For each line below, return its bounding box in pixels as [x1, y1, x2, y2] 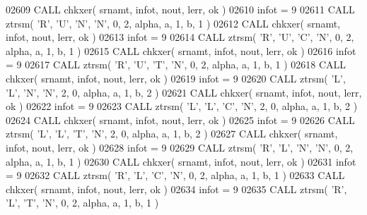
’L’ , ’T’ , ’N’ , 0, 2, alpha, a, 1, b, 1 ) [6, 195, 159, 210]
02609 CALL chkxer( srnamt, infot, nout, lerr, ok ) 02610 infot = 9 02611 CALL [6, 2, 355, 16]
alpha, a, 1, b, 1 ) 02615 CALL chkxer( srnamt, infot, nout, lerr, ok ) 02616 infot [6, 43, 356, 58]
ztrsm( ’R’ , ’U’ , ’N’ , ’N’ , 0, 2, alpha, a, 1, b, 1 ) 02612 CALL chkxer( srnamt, [6, 16, 341, 30]
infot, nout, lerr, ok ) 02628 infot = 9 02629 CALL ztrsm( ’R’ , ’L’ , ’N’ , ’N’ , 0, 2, [6, 140, 354, 154]
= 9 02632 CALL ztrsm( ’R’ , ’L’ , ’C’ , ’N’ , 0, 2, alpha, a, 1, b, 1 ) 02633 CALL [6, 168, 345, 183]
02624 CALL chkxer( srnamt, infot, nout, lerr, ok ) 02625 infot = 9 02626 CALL [6, 112, 355, 127]
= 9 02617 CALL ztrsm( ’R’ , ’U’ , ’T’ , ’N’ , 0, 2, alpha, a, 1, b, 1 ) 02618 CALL [6, 57, 346, 72]
